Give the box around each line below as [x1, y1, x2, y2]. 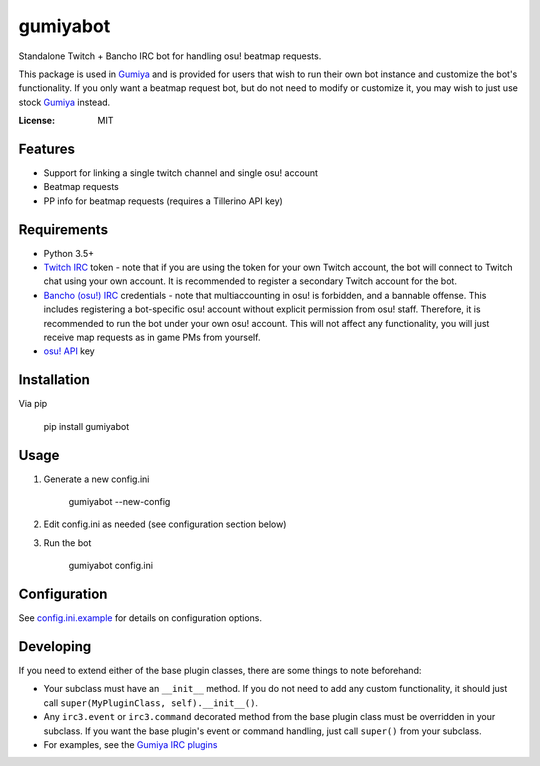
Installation [18, 371, 90, 389]
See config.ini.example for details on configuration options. [18, 612, 263, 624]
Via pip [18, 398, 48, 410]
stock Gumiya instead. [18, 96, 111, 108]
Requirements [18, 221, 109, 238]
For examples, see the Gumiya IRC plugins [43, 738, 218, 750]
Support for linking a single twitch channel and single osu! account [43, 167, 319, 179]
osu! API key [43, 345, 95, 357]
